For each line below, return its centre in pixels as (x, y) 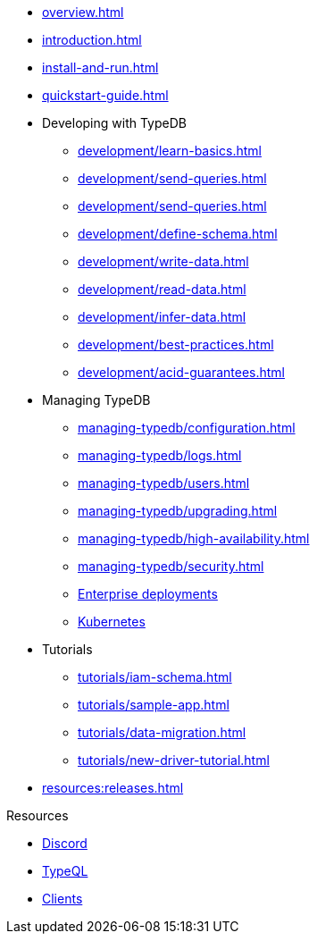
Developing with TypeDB (114, 123)
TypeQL (65, 871)
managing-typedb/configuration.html (187, 428)
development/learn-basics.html (170, 151)
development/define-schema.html (178, 234)
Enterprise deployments (148, 594)
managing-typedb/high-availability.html (194, 538)
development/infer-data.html (162, 317)
